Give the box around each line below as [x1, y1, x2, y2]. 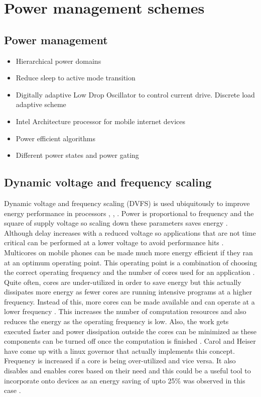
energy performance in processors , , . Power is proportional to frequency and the [4, 208, 254, 218]
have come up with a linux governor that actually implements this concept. [4, 345, 235, 356]
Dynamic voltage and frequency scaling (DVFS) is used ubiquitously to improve [4, 197, 250, 208]
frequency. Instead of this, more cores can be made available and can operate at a [4, 296, 255, 307]
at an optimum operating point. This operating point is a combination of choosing [4, 257, 257, 267]
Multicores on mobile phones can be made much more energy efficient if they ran [4, 247, 253, 257]
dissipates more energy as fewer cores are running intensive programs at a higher [4, 286, 252, 297]
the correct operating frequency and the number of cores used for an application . [4, 267, 255, 277]
